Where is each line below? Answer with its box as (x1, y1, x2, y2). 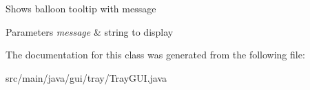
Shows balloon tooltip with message (6, 1, 156, 15)
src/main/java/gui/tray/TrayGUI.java (6, 70, 167, 85)
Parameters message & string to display (6, 24, 174, 38)
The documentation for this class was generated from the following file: (6, 47, 305, 62)
